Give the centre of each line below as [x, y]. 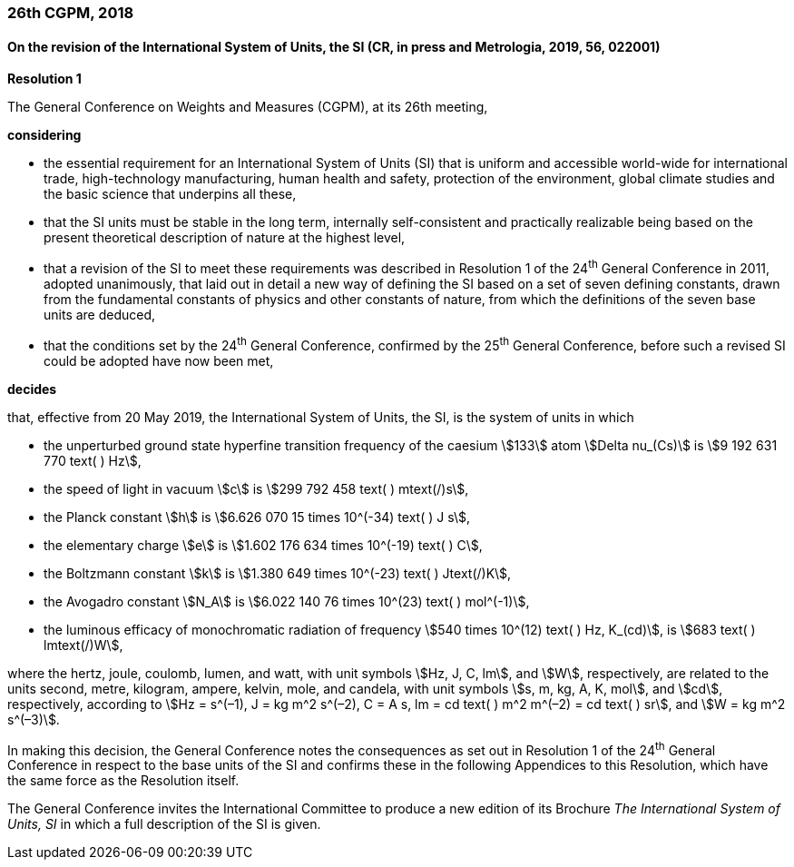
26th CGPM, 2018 [71, 13]
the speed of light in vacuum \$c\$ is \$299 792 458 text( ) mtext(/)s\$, [256, 488]
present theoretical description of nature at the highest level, [225, 238]
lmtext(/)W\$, [83, 645]
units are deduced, [100, 314]
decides [32, 389]
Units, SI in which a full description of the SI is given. [164, 824]
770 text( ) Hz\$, [93, 460]
